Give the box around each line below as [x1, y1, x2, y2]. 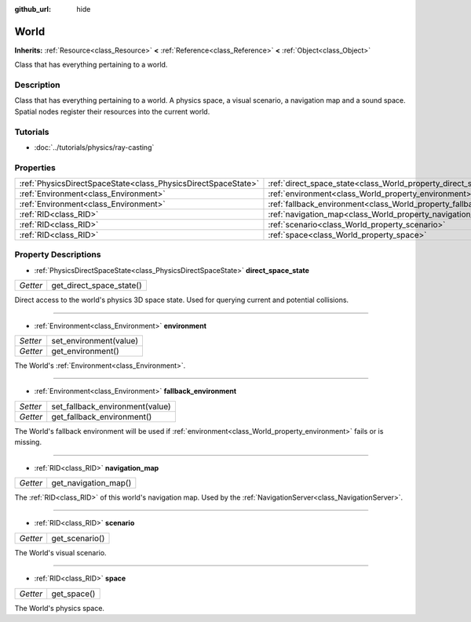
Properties [14, 162, 57, 173]
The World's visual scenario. [14, 547, 107, 557]
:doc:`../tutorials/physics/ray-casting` [34, 142, 155, 152]
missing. [14, 438, 42, 447]
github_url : [14, 5, 51, 13]
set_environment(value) [51, 336, 139, 347]
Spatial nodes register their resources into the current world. [14, 107, 210, 116]
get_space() [51, 588, 96, 599]
